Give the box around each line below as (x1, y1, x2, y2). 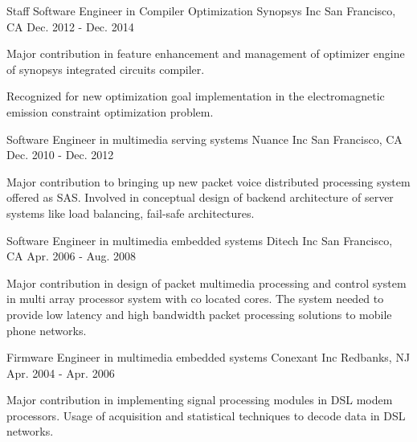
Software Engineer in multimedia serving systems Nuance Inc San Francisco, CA (6, 130, 403, 147)
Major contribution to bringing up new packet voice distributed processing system (6, 173, 411, 190)
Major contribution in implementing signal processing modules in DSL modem (6, 391, 393, 408)
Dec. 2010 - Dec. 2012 (6, 146, 114, 163)
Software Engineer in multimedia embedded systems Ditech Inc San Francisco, (6, 231, 393, 248)
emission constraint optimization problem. (6, 103, 214, 120)
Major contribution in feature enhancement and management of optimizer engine (6, 45, 405, 62)
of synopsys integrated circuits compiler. (6, 60, 205, 77)
